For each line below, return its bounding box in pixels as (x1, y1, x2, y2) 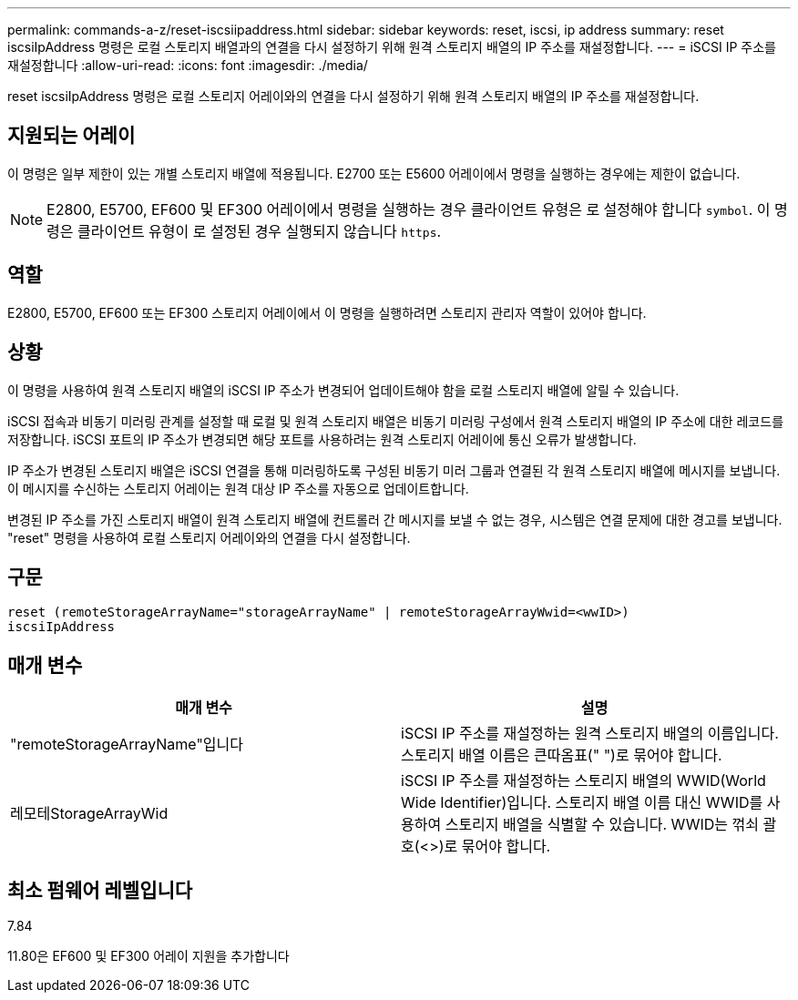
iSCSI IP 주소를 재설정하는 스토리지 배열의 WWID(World (401, 771, 766, 791)
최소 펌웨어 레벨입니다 (7, 878, 193, 902)
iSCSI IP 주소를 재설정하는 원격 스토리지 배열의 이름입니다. (401, 724, 779, 743)
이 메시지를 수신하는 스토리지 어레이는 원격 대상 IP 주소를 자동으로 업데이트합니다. (7, 480, 469, 496)
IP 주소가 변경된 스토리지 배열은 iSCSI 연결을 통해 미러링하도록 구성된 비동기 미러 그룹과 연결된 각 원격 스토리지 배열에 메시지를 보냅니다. (7, 462, 781, 478)
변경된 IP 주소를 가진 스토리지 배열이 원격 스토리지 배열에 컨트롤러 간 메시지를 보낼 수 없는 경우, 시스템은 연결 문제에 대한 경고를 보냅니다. (7, 511, 783, 527)
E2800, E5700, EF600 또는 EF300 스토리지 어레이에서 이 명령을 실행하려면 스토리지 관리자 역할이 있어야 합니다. (7, 304, 647, 321)
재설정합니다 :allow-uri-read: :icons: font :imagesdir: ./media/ (7, 57, 368, 73)
